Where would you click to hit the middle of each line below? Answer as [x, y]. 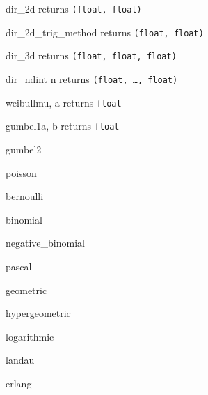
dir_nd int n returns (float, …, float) [92, 78]
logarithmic [30, 336]
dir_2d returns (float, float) [74, 8]
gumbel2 [24, 149]
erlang [19, 383]
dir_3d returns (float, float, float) [91, 55]
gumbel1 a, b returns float [63, 126]
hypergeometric [38, 313]
